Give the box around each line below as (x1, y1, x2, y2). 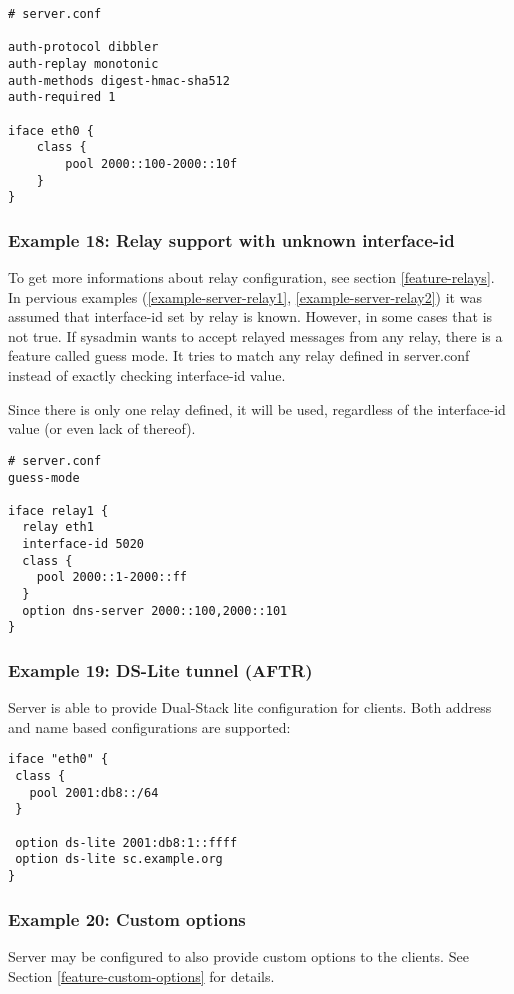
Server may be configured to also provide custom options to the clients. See (8, 945, 469, 966)
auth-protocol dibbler (8, 40, 159, 55)
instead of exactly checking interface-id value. (8, 365, 286, 386)
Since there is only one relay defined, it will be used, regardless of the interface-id (8, 398, 506, 419)
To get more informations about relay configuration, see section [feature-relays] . (8, 267, 495, 288)
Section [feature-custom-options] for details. (8, 965, 275, 986)
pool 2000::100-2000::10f (65, 156, 238, 171)
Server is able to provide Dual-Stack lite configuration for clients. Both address (8, 697, 492, 718)
